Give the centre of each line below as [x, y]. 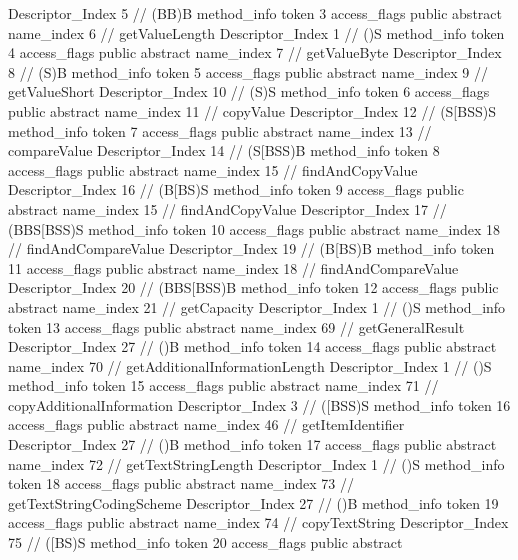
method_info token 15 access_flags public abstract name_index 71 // [223, 385]
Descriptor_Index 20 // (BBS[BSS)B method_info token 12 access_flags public [253, 287]
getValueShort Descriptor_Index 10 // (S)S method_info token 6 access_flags [249, 91]
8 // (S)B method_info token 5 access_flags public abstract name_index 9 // [248, 71]
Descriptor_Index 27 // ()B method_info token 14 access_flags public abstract [252, 346]
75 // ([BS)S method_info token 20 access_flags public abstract [205, 542]
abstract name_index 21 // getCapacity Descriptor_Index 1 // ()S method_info [257, 306]
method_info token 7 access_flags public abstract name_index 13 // [220, 130]
